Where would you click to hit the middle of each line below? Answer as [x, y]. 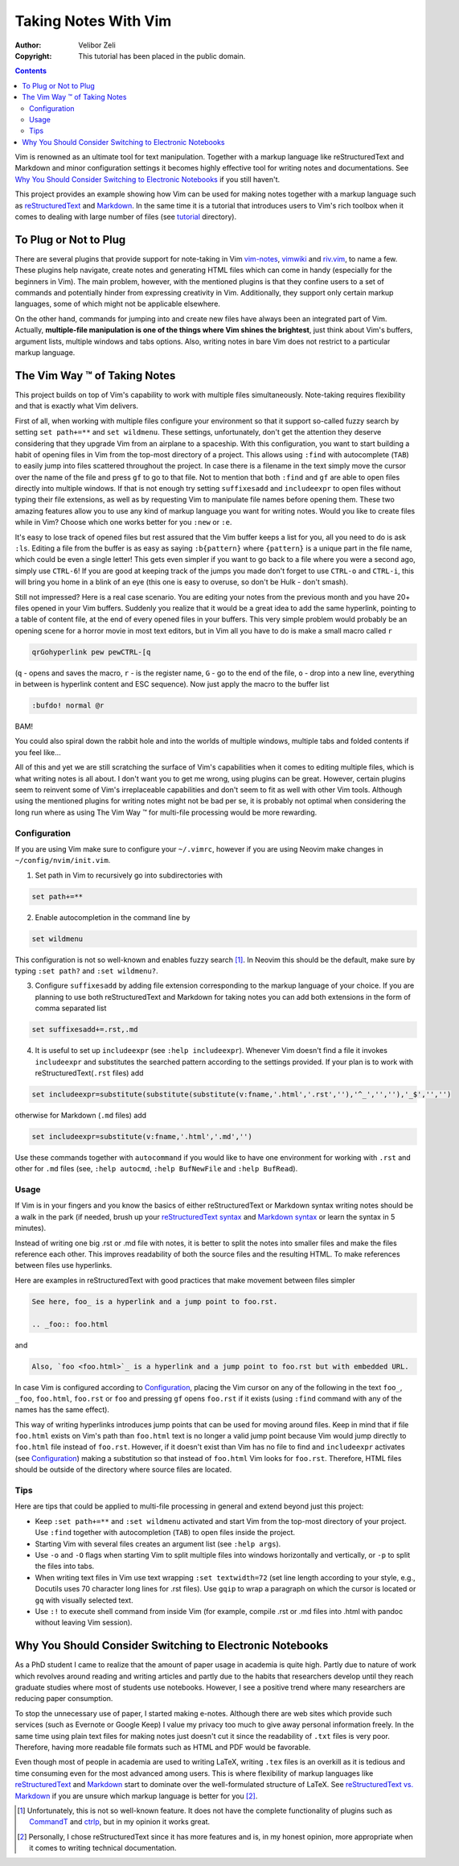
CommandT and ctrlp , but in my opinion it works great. [120, 1822]
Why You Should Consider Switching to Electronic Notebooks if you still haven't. [148, 179]
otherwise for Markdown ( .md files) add [81, 1115]
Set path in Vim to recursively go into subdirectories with [129, 875]
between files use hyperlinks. [64, 1265]
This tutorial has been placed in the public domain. [162, 56]
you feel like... [38, 752]
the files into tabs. [65, 1567]
